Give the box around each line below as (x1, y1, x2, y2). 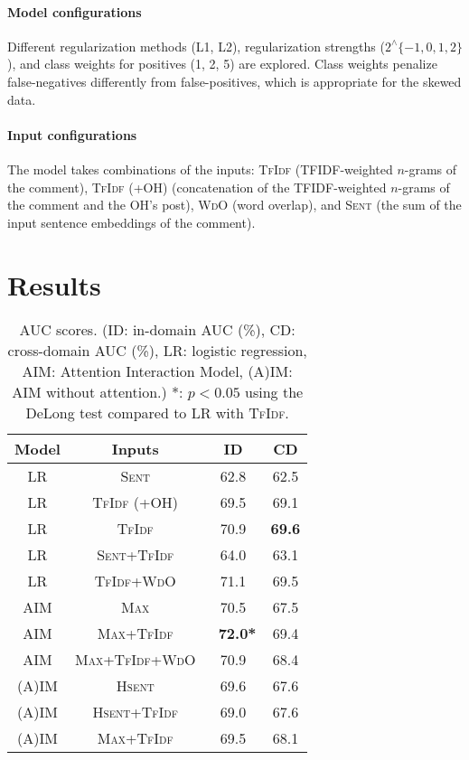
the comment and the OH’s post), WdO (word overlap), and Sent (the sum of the (7, 195, 462, 214)
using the (245, 381, 304, 403)
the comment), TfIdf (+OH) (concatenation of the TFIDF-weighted (7, 177, 387, 196)
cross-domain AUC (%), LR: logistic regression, (7, 340, 307, 361)
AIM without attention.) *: (12, 381, 183, 403)
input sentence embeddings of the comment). (7, 212, 256, 231)
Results (7, 266, 101, 303)
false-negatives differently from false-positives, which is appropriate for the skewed (7, 71, 462, 90)
